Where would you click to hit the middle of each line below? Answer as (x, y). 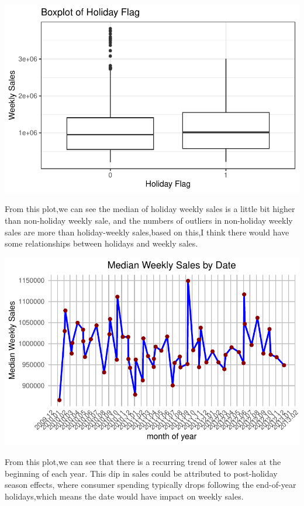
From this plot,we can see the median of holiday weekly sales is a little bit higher (150, 209)
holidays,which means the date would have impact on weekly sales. (124, 496)
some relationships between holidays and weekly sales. (101, 243)
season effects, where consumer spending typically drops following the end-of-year (151, 485)
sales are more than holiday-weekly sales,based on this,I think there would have (147, 232)
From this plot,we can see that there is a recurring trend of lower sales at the (143, 461)
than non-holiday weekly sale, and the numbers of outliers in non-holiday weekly (149, 220)
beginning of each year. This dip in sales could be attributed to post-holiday (141, 473)
